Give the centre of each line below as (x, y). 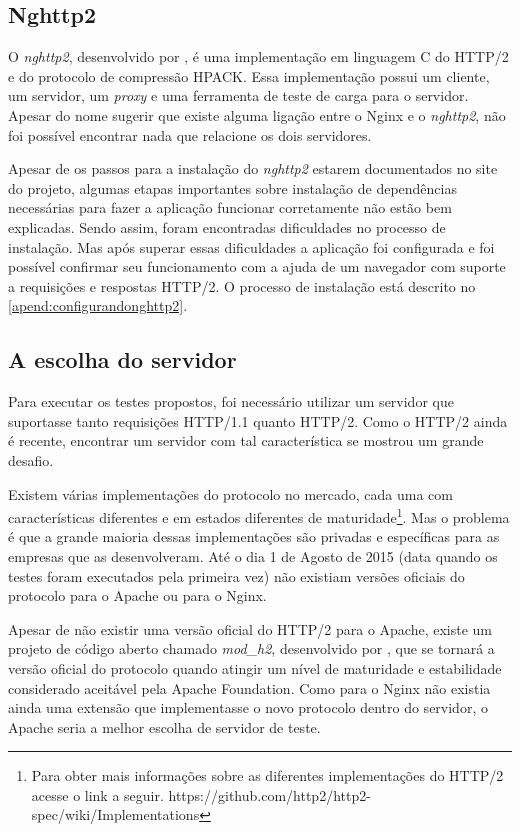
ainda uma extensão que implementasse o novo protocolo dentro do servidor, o (248, 707)
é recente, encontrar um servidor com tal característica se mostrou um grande (246, 440)
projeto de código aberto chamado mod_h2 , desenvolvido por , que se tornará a (251, 648)
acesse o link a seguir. (97, 794)
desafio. (31, 459)
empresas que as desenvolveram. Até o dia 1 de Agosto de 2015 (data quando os (253, 555)
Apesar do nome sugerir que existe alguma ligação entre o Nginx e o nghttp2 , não (257, 114)
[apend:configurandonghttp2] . (98, 305)
